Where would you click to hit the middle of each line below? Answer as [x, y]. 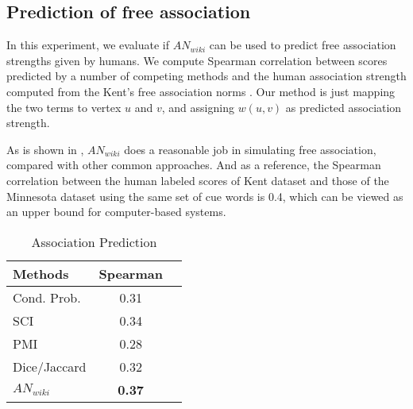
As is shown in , [45, 149]
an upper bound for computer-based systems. [116, 212]
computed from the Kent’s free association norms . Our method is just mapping [201, 91]
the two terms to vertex [64, 107]
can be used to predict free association [303, 45]
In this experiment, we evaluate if [88, 45]
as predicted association [344, 107]
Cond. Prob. [47, 297]
